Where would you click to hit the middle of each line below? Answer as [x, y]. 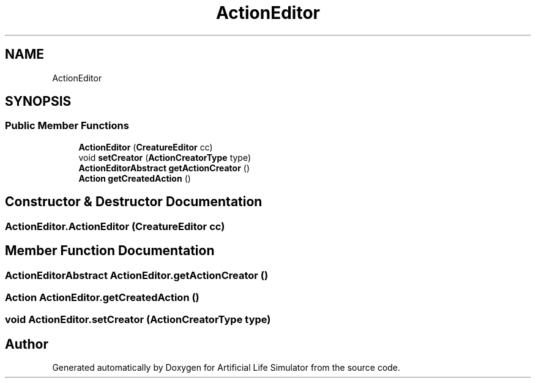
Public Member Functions [67, 126]
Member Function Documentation [110, 251]
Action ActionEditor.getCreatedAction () [102, 297]
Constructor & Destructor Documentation [134, 202]
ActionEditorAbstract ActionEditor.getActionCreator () [137, 275]
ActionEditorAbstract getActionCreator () [164, 168]
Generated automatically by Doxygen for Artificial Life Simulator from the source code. [226, 368]
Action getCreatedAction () [135, 178]
